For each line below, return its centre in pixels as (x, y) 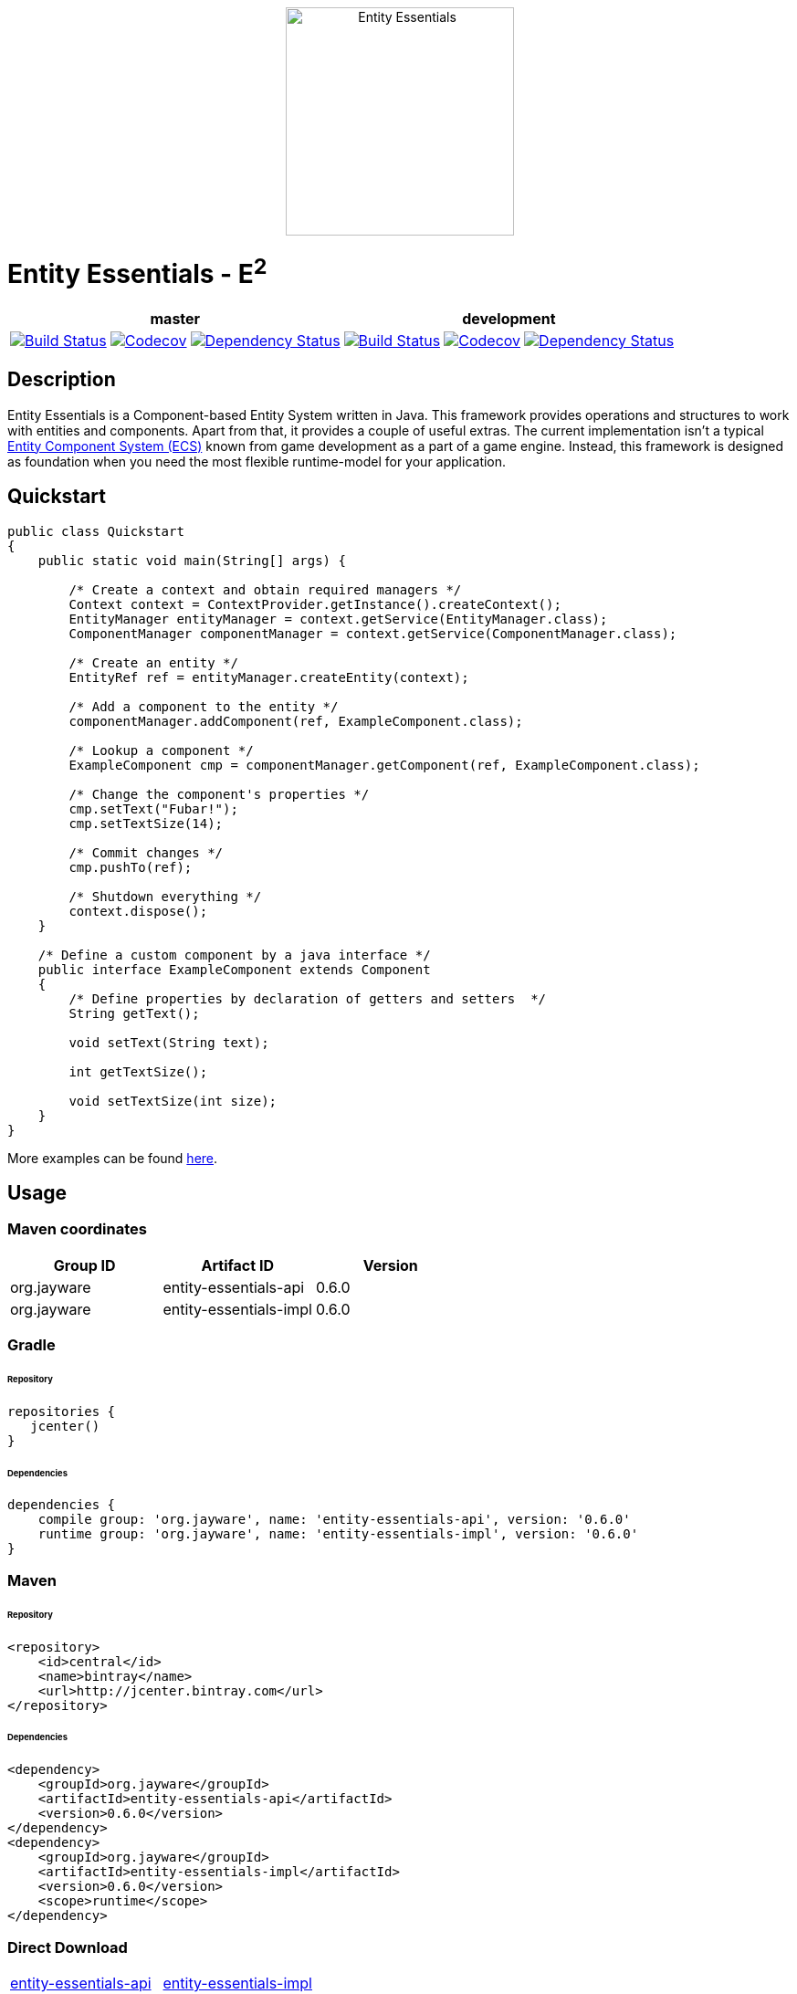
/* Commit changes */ (146, 852)
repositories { (62, 1411)
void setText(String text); (169, 1042)
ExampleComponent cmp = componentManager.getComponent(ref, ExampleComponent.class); (384, 765)
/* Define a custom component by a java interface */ (234, 955)
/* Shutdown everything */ (165, 896)
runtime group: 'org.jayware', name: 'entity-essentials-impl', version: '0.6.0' (338, 1534)
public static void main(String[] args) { (192, 560)
